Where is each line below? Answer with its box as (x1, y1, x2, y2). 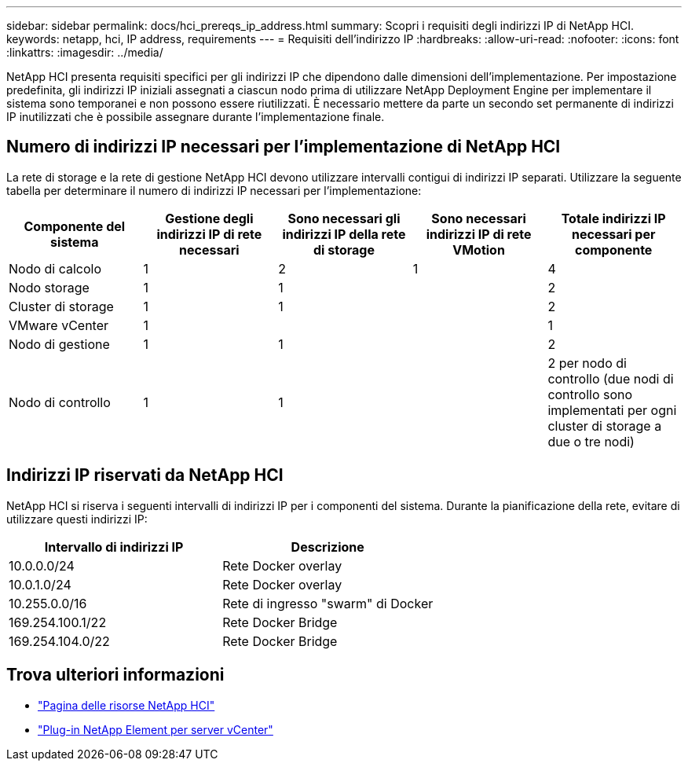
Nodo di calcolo (9, 260, 102, 277)
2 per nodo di (547, 354, 627, 371)
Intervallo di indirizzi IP (44, 538, 184, 555)
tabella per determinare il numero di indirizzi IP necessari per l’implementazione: (6, 183, 422, 197)
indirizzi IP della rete (282, 226, 406, 242)
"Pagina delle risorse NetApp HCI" (38, 698, 215, 712)
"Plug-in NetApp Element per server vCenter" (38, 722, 273, 736)
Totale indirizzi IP (561, 210, 666, 226)
